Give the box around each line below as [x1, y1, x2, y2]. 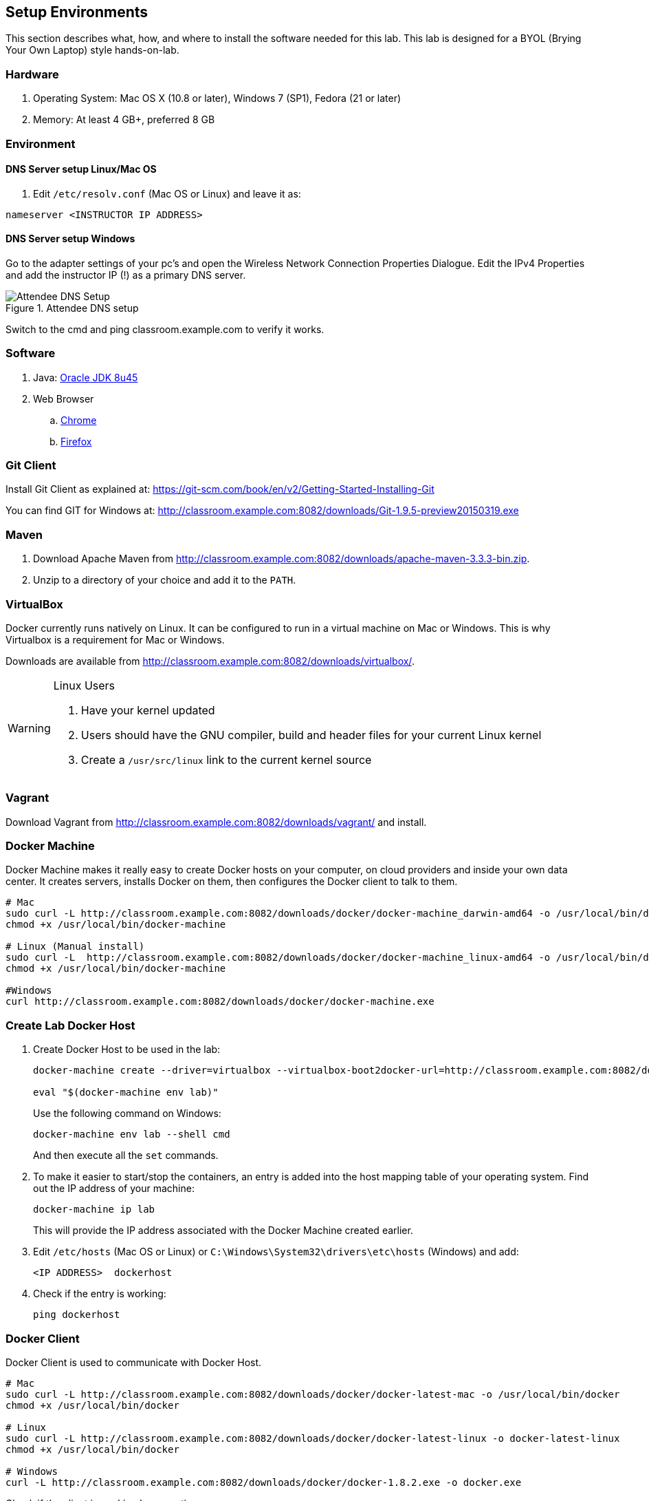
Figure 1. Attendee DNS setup [5, 301, 139, 314]
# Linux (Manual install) [5, 941, 145, 952]
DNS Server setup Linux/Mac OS [5, 163, 157, 175]
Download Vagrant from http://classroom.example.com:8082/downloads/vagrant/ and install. [5, 816, 427, 828]
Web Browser [33, 392, 94, 405]
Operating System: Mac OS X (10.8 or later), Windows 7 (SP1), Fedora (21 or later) [33, 92, 401, 105]
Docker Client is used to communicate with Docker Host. [5, 1356, 262, 1368]
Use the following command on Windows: [33, 1107, 221, 1120]
